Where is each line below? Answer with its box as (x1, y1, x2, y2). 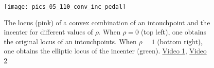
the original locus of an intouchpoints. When (4, 36, 137, 46)
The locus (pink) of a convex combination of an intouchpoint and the (4, 17, 210, 27)
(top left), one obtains (141, 27, 207, 37)
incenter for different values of (4, 27, 93, 37)
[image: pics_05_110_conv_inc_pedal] (4, 3, 126, 10)
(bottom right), (157, 36, 203, 46)
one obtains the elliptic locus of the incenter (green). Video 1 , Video (4, 46, 207, 56)
